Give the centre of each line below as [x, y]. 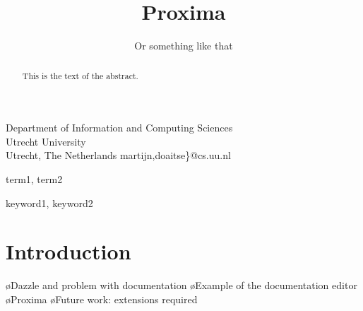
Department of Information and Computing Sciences [119, 128]
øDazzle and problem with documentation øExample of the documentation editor [181, 285]
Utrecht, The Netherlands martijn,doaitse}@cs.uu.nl [118, 155]
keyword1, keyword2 [49, 203]
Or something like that [184, 46]
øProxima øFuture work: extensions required [102, 299]
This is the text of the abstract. [80, 75]
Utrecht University [46, 141]
